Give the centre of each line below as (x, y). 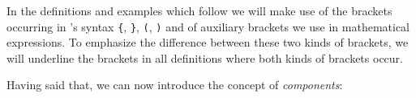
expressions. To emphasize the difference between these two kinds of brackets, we (208, 42)
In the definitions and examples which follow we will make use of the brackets (199, 10)
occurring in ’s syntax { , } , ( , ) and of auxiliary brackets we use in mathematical (208, 26)
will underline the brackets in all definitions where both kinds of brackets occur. (205, 57)
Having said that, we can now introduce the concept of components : (175, 85)
